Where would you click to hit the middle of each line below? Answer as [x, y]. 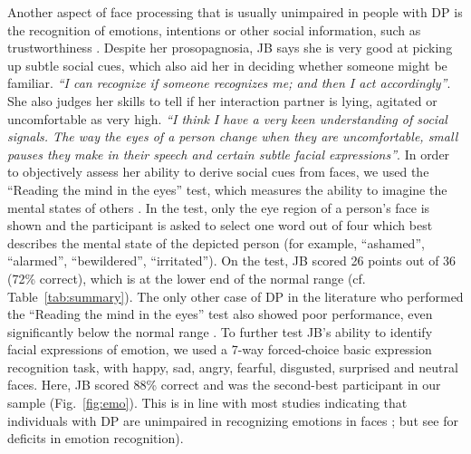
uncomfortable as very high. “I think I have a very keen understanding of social [227, 118]
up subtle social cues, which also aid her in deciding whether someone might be [227, 65]
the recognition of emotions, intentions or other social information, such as [214, 29]
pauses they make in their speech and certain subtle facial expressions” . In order [229, 154]
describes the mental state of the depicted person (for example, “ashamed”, [216, 242]
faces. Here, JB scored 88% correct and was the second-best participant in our [224, 385]
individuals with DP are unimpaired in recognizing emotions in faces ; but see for [233, 420]
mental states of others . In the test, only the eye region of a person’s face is [219, 207]
